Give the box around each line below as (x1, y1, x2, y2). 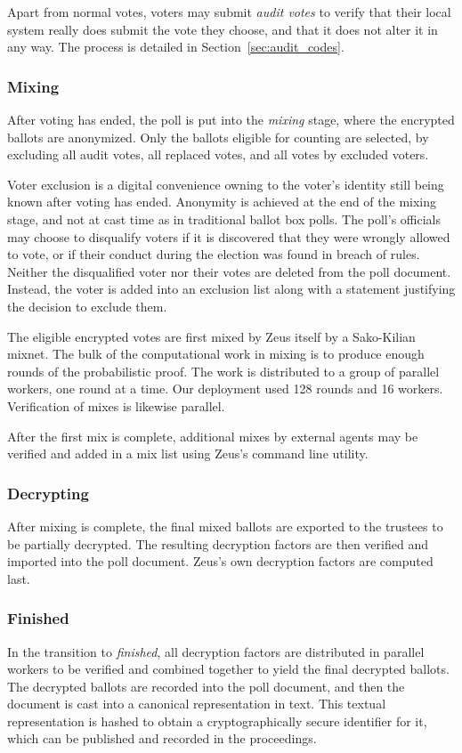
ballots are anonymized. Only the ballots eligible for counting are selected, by (7, 127, 429, 146)
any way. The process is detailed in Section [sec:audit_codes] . (7, 37, 344, 56)
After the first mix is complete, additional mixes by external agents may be (7, 426, 418, 445)
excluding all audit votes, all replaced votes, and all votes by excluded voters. (7, 145, 429, 164)
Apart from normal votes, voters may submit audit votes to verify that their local (7, 3, 451, 20)
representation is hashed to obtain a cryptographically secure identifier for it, (7, 711, 427, 730)
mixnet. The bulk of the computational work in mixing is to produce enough (7, 344, 425, 363)
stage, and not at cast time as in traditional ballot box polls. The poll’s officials (7, 209, 442, 228)
